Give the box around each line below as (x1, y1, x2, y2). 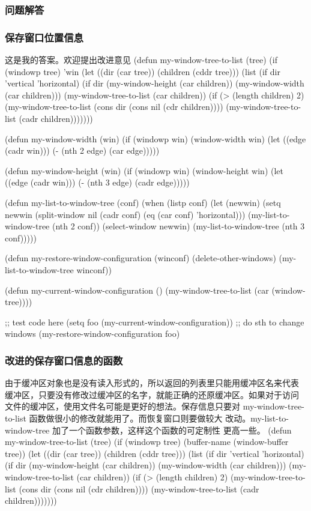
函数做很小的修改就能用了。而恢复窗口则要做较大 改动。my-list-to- (29, 411, 289, 424)
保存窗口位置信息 (5, 29, 83, 44)
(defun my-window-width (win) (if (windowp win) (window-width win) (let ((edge (5, 132, 306, 145)
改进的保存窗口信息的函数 (5, 352, 123, 367)
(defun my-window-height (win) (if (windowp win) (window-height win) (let (5, 164, 283, 177)
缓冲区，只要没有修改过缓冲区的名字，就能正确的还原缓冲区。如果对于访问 (5, 388, 299, 401)
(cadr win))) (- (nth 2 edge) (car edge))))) (5, 144, 160, 157)
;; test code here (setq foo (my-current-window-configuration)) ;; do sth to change (5, 315, 304, 328)
